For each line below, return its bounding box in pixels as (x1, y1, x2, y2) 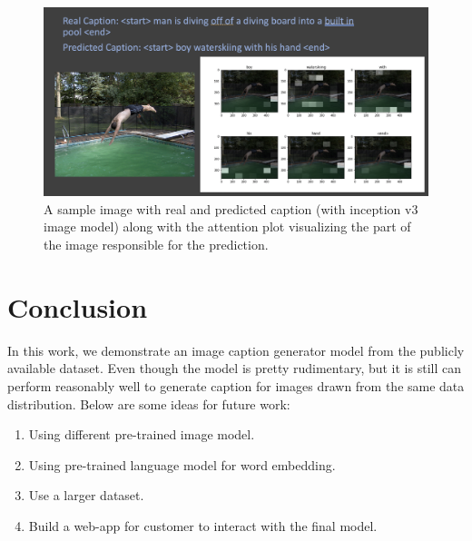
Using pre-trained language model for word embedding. (28, 455, 336, 474)
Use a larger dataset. (28, 486, 144, 505)
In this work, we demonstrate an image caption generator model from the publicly (7, 340, 465, 359)
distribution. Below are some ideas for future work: (7, 394, 290, 413)
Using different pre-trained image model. (28, 425, 255, 444)
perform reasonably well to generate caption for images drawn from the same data (7, 376, 465, 395)
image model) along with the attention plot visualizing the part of (44, 217, 411, 236)
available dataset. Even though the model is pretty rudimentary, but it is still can (7, 359, 461, 378)
